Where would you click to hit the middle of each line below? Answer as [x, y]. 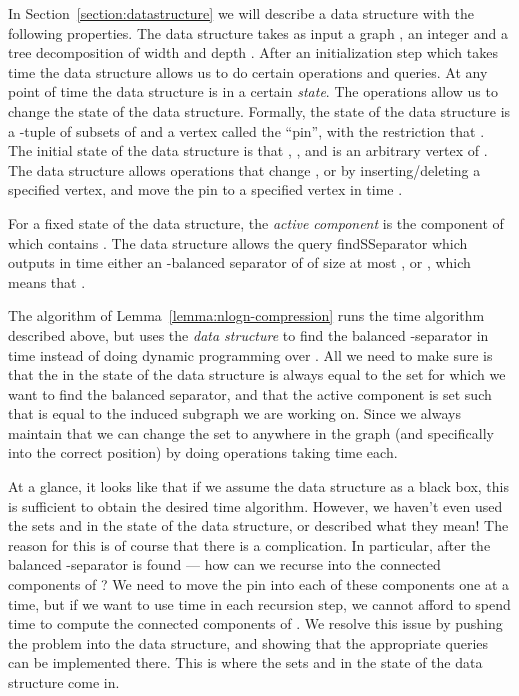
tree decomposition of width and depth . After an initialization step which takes [253, 52]
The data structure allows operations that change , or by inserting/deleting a [244, 169]
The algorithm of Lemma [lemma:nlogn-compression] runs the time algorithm [246, 315]
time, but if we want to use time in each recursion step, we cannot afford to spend [259, 603]
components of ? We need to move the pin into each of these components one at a [259, 584]
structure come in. [64, 682]
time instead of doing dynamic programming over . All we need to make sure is [250, 354]
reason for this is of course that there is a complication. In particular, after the [249, 544]
